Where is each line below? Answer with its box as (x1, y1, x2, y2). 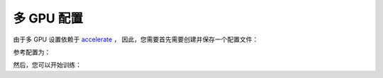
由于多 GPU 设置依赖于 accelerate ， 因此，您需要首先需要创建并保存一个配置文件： (13, 35, 259, 44)
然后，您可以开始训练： (13, 60, 82, 70)
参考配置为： (13, 48, 51, 56)
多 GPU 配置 (13, 11, 83, 26)
